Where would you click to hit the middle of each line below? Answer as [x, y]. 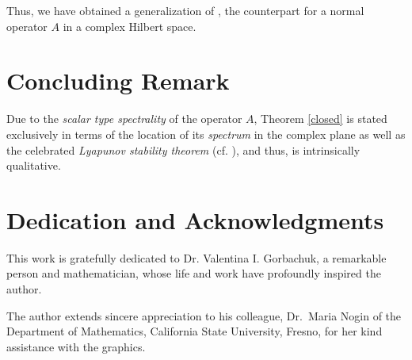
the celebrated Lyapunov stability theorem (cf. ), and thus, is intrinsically [183, 149]
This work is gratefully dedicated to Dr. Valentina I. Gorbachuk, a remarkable [196, 257]
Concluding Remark [118, 80]
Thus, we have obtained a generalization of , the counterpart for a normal [185, 10]
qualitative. [34, 165]
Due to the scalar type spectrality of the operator [124, 119]
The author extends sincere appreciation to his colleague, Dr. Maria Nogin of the [204, 315]
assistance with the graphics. [76, 346]
